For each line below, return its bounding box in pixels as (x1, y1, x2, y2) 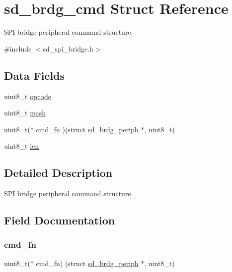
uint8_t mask (4, 108, 46, 118)
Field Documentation (4, 213, 115, 228)
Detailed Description (4, 165, 113, 180)
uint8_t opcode (4, 91, 51, 101)
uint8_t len (4, 141, 39, 151)
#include (4, 43, 32, 54)
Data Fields (4, 67, 65, 83)
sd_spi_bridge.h (43, 43, 93, 54)
